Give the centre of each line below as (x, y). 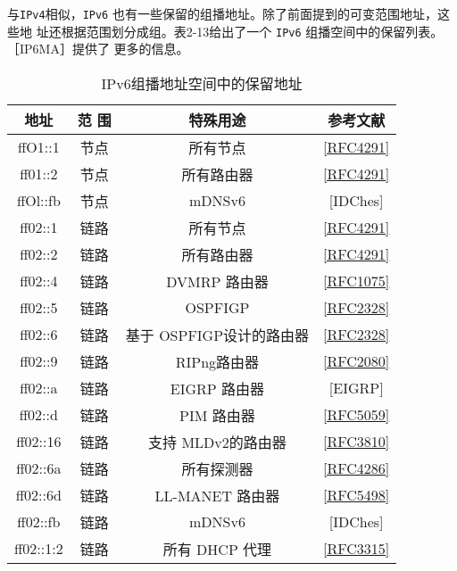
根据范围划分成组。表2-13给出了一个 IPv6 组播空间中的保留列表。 (252, 31)
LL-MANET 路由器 (217, 495)
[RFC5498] (357, 495)
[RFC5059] (357, 415)
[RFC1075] (357, 281)
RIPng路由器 (217, 361)
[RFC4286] (357, 468)
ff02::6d (38, 495)
